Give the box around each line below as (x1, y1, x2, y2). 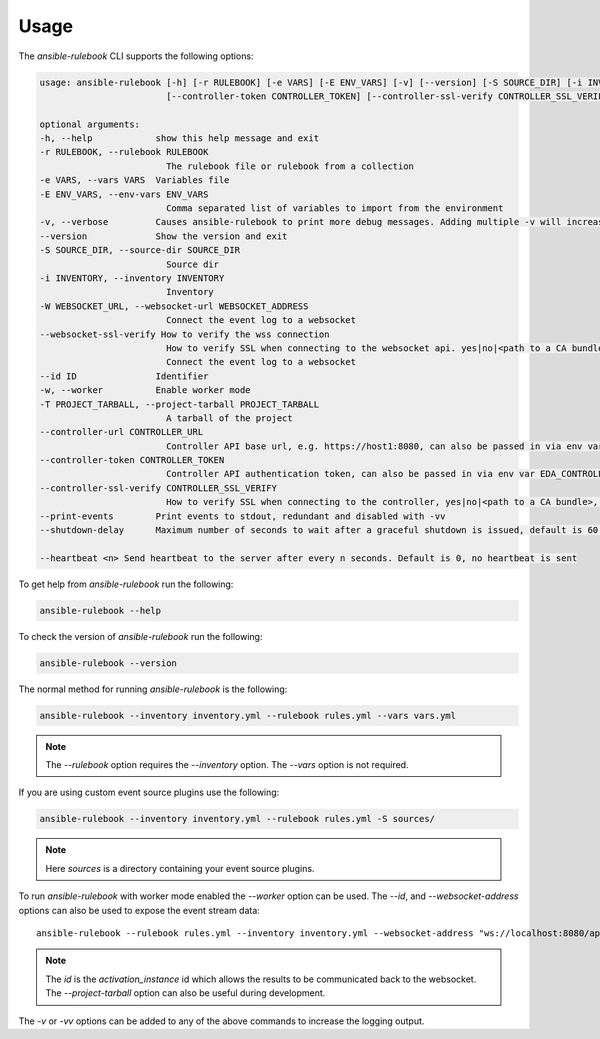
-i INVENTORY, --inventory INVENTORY (39, 273, 225, 284)
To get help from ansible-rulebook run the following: (18, 578, 234, 590)
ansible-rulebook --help (39, 605, 162, 616)
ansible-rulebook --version (39, 657, 177, 669)
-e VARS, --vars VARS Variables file (39, 175, 230, 186)
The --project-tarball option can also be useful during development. (45, 987, 326, 999)
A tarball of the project (165, 412, 294, 424)
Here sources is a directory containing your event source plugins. (45, 862, 315, 874)
